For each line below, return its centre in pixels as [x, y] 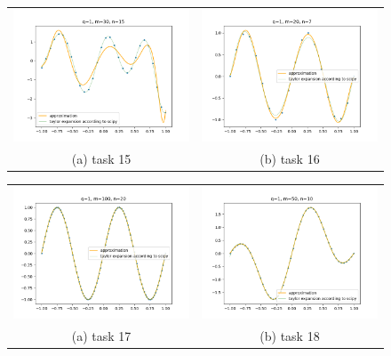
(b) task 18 [290, 336]
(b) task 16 [290, 159]
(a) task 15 [101, 159]
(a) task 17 [101, 336]
